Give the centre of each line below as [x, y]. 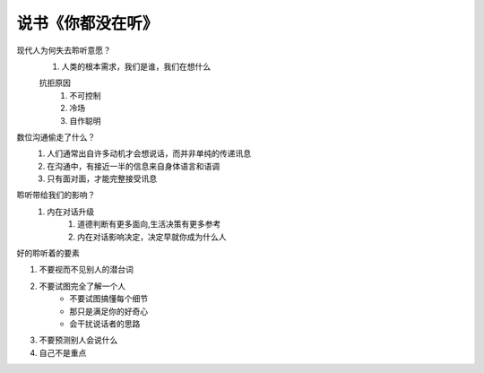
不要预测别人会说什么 [78, 340]
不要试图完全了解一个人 [82, 286]
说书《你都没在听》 [87, 23]
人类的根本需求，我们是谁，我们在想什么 [136, 66]
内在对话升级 [70, 212]
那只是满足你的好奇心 [108, 311]
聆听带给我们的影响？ [56, 195]
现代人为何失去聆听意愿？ [64, 50]
